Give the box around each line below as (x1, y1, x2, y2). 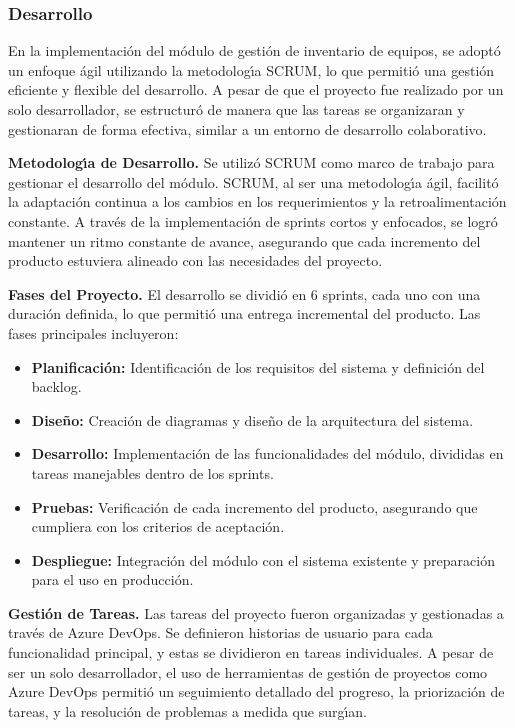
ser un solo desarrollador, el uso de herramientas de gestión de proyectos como (8, 661, 488, 682)
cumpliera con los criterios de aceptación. (31, 516, 285, 537)
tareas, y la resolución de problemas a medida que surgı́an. (8, 700, 368, 721)
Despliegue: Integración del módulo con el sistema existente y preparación (31, 549, 495, 570)
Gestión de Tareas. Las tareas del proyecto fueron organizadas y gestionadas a (8, 602, 504, 623)
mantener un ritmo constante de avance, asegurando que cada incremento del (8, 230, 481, 251)
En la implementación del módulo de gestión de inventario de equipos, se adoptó (8, 40, 501, 61)
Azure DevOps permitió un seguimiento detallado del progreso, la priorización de (8, 681, 505, 702)
